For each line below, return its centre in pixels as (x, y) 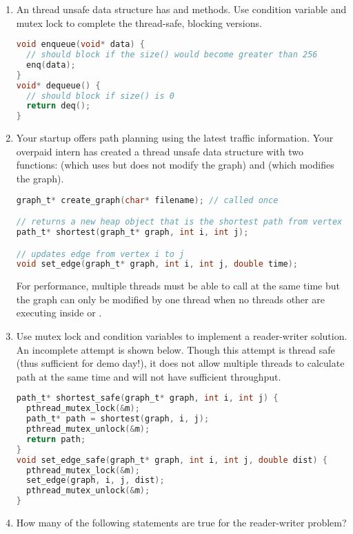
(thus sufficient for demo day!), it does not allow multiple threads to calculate (180, 363)
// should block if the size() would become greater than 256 (172, 55)
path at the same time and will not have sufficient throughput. (149, 376)
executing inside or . (59, 313)
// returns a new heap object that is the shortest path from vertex (179, 222)
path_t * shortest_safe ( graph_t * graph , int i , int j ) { (147, 398)
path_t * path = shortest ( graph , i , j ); (118, 419)
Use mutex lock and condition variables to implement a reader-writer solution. (182, 336)
